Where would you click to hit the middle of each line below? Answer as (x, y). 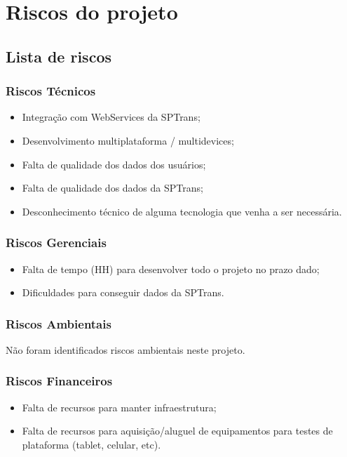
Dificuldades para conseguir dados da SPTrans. (123, 292)
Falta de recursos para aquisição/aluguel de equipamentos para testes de (177, 431)
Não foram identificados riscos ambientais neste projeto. (125, 349)
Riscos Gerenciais (56, 243)
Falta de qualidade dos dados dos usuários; (114, 164)
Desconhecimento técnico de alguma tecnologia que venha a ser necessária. (182, 211)
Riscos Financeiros (59, 381)
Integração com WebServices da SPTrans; (111, 117)
